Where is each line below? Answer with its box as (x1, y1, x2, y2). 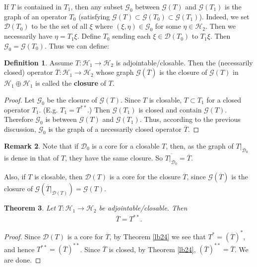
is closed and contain (138, 104, 202, 114)
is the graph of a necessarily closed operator (48, 123, 182, 134)
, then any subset (70, 1, 123, 11)
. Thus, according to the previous (139, 114, 241, 124)
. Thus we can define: (44, 40, 109, 51)
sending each (112, 31, 151, 41)
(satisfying (78, 11, 110, 21)
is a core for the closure (109, 171, 181, 182)
